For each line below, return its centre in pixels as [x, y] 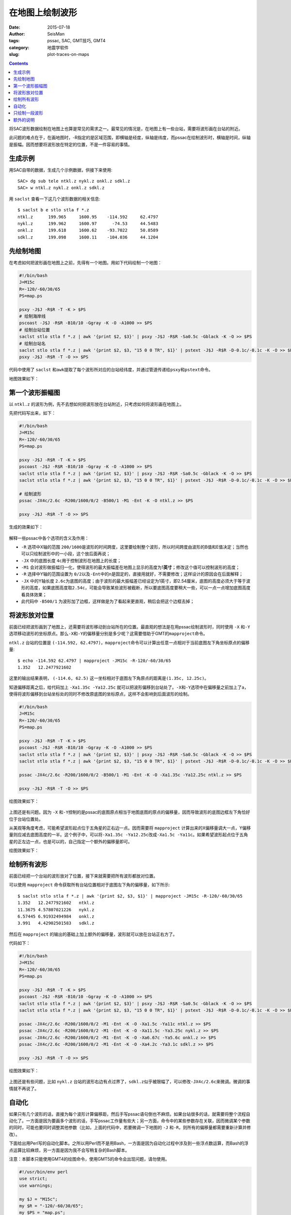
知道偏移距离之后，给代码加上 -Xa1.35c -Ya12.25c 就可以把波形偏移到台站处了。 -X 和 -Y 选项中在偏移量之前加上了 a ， [129, 687]
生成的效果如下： [26, 527]
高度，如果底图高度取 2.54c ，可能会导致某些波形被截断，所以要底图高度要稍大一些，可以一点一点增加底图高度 [140, 588]
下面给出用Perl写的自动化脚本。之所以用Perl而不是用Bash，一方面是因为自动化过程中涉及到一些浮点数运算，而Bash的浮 [129, 1143]
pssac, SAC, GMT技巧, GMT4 [76, 41]
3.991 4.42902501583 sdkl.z [56, 923]
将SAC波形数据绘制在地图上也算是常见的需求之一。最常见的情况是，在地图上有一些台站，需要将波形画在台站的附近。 [126, 129]
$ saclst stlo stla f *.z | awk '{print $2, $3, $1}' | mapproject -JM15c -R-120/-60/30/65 [130, 896]
